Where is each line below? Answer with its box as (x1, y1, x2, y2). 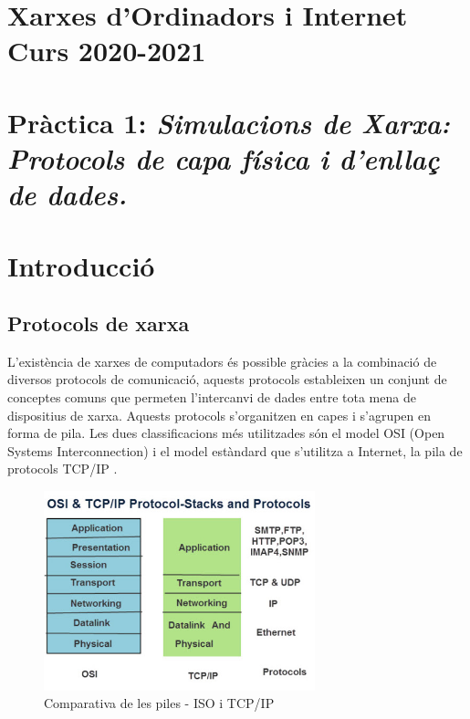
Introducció (7, 246, 155, 284)
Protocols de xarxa (7, 309, 190, 338)
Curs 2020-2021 (7, 32, 206, 69)
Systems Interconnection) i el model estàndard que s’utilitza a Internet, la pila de (7, 441, 463, 460)
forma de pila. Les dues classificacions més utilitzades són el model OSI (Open (7, 423, 445, 443)
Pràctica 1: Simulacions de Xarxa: (7, 103, 450, 141)
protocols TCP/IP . (7, 459, 118, 478)
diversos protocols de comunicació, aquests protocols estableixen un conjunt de (7, 370, 447, 389)
